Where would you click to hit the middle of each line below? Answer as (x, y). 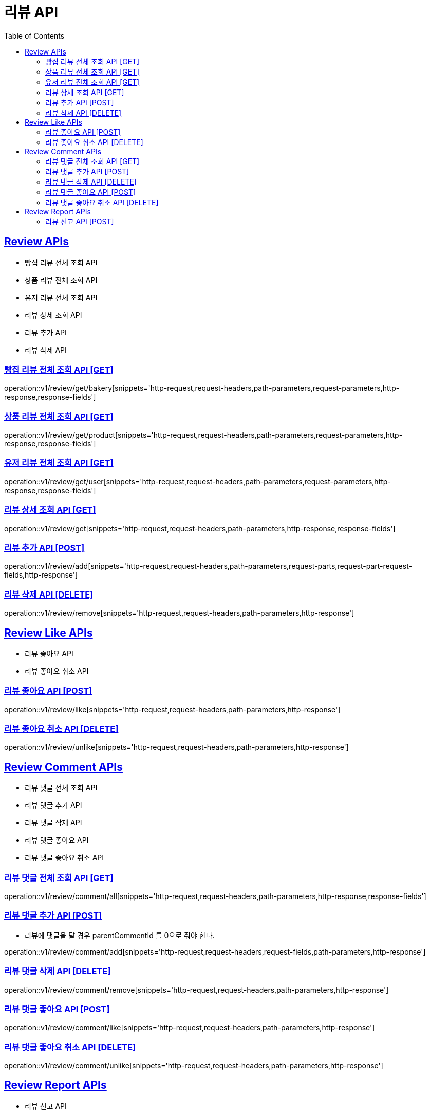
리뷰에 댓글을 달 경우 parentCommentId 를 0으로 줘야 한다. (120, 935)
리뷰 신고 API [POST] (80, 221)
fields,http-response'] (41, 575)
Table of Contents (34, 35)
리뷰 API (31, 12)
